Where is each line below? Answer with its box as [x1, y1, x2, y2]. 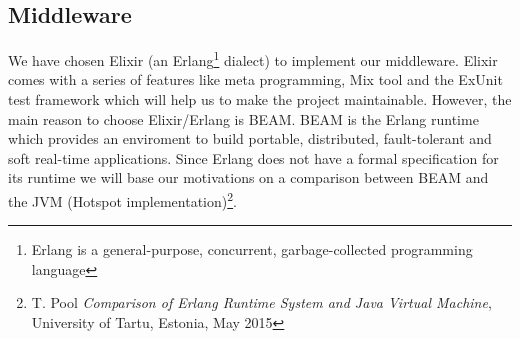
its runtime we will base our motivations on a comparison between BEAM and [8, 167, 489, 188]
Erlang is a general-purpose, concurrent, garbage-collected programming [31, 239, 473, 260]
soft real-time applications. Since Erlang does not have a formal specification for [8, 147, 499, 168]
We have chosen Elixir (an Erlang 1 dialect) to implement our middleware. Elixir [8, 47, 498, 70]
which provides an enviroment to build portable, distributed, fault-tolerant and [8, 128, 492, 149]
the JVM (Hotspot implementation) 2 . [8, 188, 237, 211]
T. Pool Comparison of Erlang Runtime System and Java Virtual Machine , [31, 292, 492, 313]
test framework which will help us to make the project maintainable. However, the [8, 89, 512, 110]
